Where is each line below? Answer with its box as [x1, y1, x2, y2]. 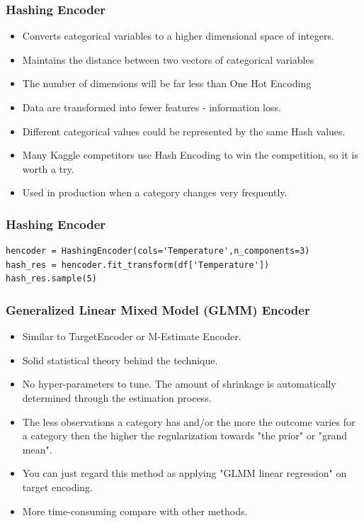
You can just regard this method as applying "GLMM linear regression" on [22, 466, 347, 480]
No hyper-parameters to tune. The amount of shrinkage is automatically [22, 376, 336, 391]
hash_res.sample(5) [6, 274, 97, 284]
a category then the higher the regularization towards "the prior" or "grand [22, 428, 348, 443]
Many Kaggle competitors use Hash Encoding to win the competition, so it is [22, 147, 358, 162]
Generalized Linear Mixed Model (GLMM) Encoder [6, 300, 310, 318]
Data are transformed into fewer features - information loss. [22, 100, 281, 114]
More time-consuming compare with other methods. [22, 503, 248, 518]
